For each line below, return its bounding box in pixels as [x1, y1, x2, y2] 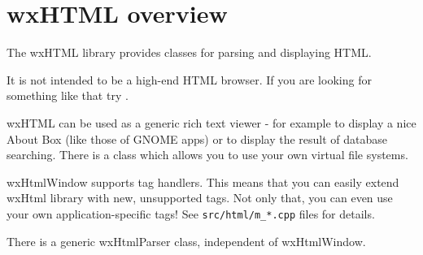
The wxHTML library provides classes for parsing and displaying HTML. [7, 44, 372, 61]
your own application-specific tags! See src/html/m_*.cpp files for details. [7, 205, 375, 222]
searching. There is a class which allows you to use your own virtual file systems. [7, 146, 408, 163]
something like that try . [7, 87, 129, 104]
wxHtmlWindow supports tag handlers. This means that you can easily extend [7, 173, 399, 190]
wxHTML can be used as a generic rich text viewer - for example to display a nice [7, 114, 416, 131]
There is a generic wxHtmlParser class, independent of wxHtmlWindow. [7, 232, 366, 249]
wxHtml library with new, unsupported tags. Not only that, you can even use [7, 189, 393, 206]
